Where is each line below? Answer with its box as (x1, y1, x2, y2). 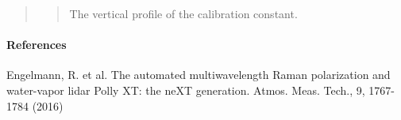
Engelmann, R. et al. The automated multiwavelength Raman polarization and (6, 66, 391, 83)
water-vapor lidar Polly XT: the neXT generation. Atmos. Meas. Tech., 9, (6, 81, 365, 98)
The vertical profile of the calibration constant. (69, 6, 298, 21)
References (6, 36, 67, 53)
